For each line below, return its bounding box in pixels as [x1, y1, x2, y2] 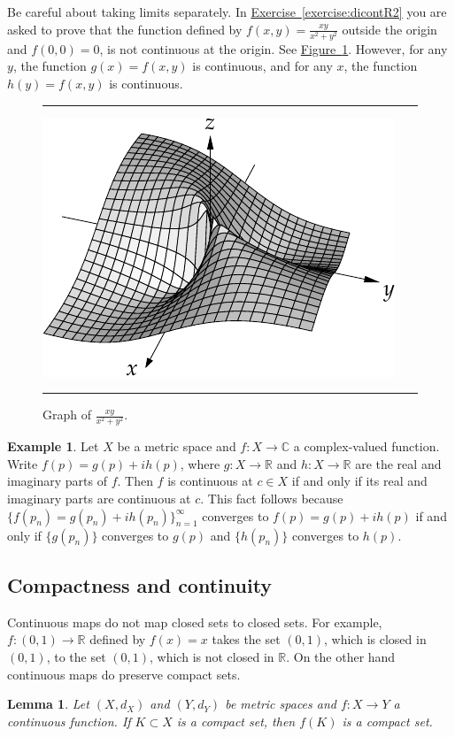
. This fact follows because [200, 489, 343, 508]
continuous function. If [7, 711, 131, 730]
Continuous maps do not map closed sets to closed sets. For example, [7, 612, 382, 631]
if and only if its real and [291, 472, 428, 490]
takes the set [212, 630, 281, 649]
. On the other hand [286, 648, 396, 666]
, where [180, 454, 220, 472]
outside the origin [342, 19, 437, 38]
